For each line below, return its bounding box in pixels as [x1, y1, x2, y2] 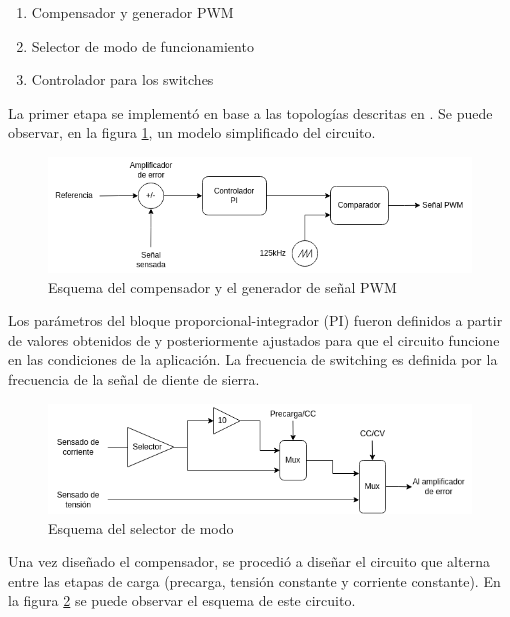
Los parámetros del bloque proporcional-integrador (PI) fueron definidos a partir [8, 310, 503, 331]
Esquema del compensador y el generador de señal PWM [48, 276, 397, 297]
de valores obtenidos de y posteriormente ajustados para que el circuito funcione [8, 329, 500, 350]
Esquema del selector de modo [48, 517, 234, 538]
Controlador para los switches [31, 69, 214, 90]
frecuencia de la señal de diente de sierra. [8, 369, 260, 390]
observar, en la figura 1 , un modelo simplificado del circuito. [8, 122, 376, 143]
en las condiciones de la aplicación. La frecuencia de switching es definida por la [8, 349, 498, 370]
